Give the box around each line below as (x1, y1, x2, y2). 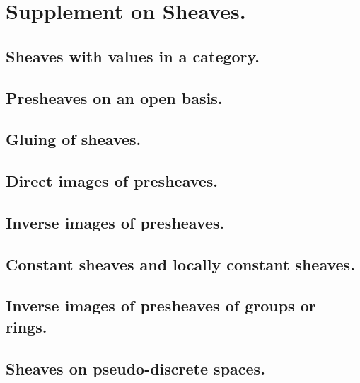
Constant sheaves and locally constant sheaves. (6, 253, 355, 275)
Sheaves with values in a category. (6, 45, 260, 67)
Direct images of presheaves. (6, 170, 219, 192)
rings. (6, 315, 47, 337)
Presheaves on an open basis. (6, 86, 223, 108)
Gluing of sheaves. (6, 128, 141, 150)
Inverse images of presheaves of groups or (6, 295, 316, 316)
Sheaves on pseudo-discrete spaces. (6, 357, 265, 379)
